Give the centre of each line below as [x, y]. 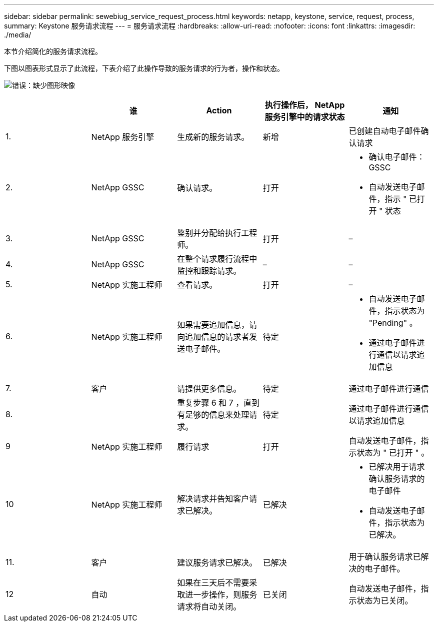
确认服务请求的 [397, 479]
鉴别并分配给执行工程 [217, 233]
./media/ [18, 35]
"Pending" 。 [393, 323]
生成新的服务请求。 [213, 137]
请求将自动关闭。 [209, 607]
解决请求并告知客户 [213, 499]
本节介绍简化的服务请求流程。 [53, 51]
